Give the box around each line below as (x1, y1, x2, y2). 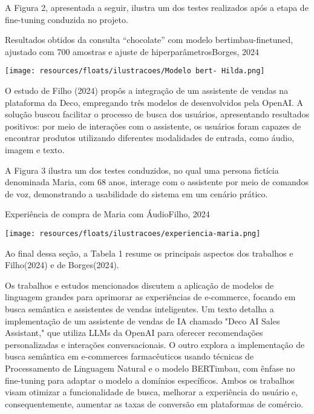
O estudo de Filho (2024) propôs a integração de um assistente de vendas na (5, 84, 289, 97)
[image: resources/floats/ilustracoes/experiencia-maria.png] (5, 229, 261, 238)
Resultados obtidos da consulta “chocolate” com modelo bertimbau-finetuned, (5, 33, 293, 46)
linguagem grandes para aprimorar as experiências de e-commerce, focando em (5, 291, 296, 303)
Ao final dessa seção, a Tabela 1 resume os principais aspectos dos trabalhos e (5, 246, 293, 259)
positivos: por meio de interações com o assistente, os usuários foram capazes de (5, 119, 301, 132)
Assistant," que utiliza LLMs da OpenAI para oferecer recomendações (5, 326, 263, 339)
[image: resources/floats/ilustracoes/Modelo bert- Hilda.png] (5, 67, 265, 76)
